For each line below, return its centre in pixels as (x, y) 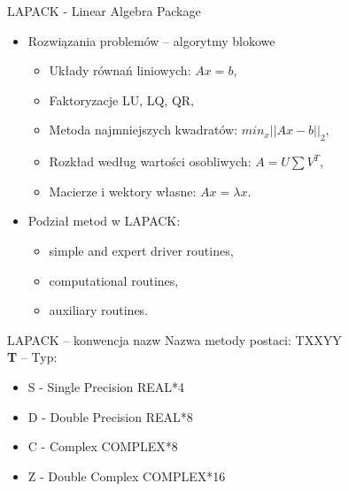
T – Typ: (32, 357)
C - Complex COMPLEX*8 (103, 446)
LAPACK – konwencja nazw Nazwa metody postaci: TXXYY (174, 339)
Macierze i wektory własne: (123, 191)
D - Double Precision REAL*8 (110, 416)
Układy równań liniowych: (120, 70)
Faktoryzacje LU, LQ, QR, (121, 100)
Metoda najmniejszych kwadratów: (143, 130)
